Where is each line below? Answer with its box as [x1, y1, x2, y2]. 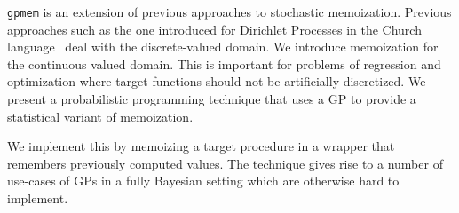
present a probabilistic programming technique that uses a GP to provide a [7, 90, 416, 108]
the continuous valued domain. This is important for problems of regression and [7, 54, 441, 73]
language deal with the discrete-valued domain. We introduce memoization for [7, 37, 439, 56]
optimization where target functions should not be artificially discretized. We [7, 72, 426, 91]
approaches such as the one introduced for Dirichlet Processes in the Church [7, 20, 422, 38]
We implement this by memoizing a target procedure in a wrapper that [7, 137, 395, 155]
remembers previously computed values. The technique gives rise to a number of [7, 154, 443, 172]
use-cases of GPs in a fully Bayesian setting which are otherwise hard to [7, 171, 400, 190]
